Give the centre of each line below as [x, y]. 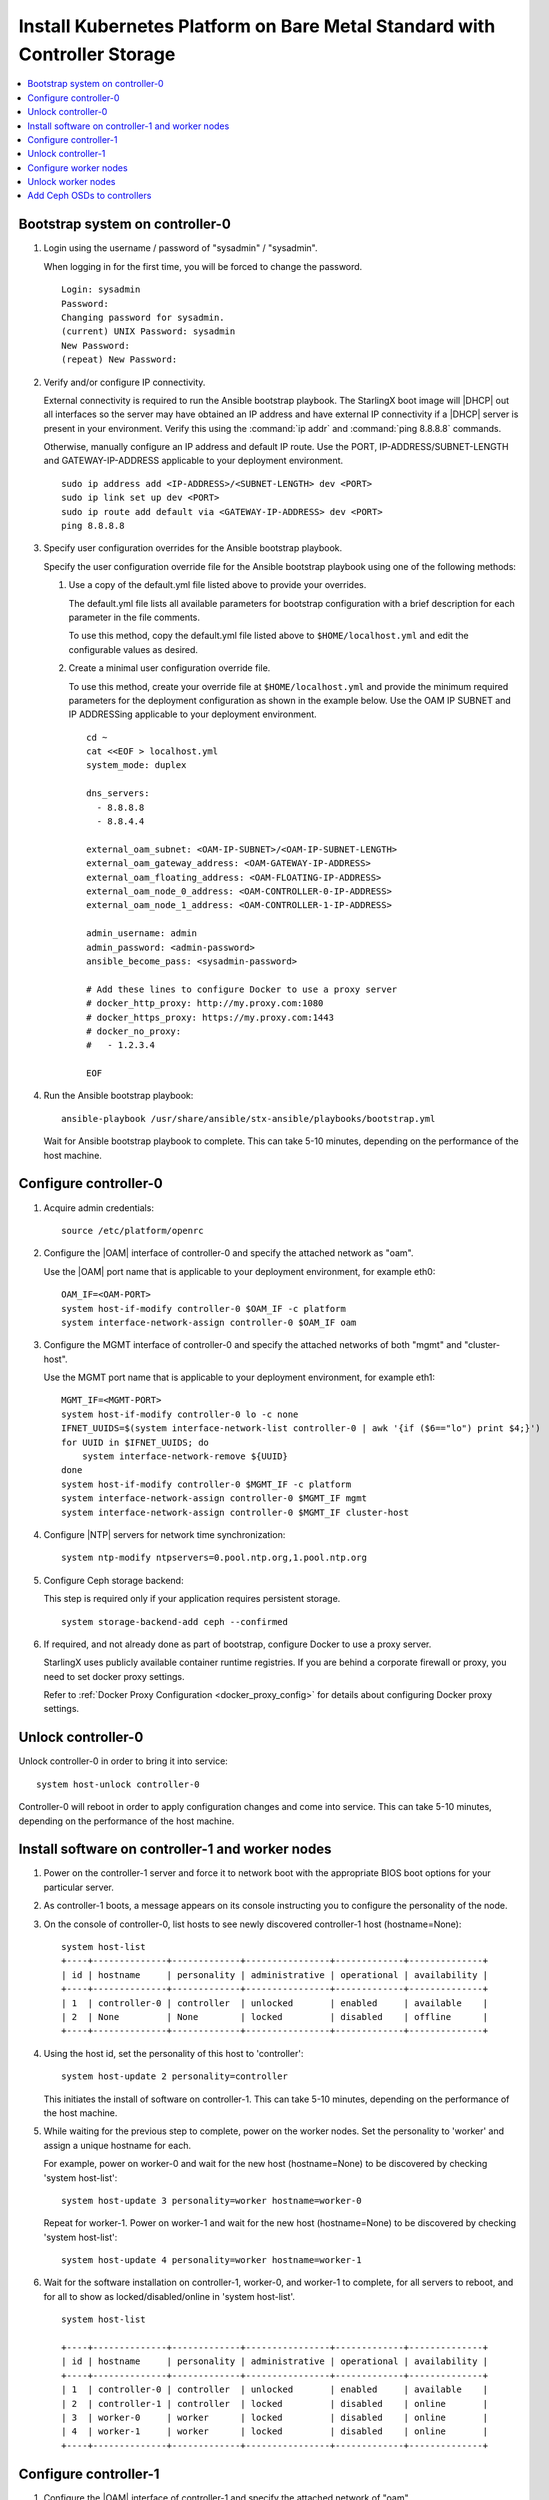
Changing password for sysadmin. [143, 317]
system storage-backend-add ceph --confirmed [175, 1621]
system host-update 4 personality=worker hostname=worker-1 [211, 2260]
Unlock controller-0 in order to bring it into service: [123, 1761]
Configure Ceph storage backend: [113, 1580]
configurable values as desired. [133, 649]
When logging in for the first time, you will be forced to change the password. [203, 266]
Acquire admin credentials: [99, 1207]
